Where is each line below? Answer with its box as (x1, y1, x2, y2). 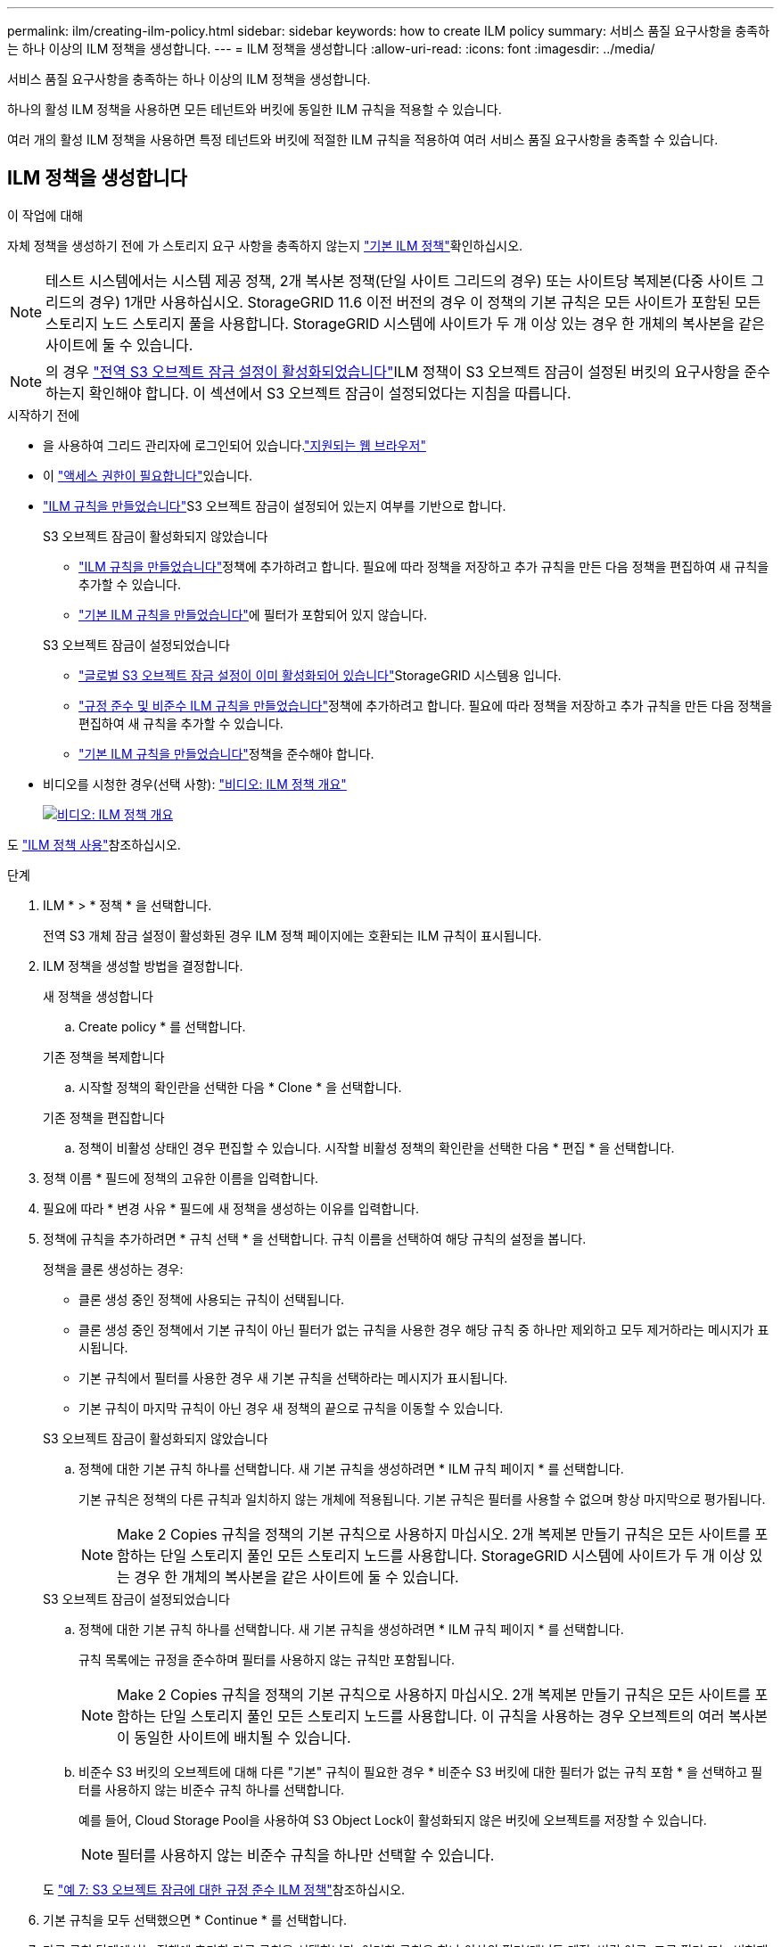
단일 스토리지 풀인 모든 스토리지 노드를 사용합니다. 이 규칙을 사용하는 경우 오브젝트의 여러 (160, 1706, 725, 1725)
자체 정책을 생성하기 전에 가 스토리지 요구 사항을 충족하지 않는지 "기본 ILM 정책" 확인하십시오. (7, 237, 523, 253)
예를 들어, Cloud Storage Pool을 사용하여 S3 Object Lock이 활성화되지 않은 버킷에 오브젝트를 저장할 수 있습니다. (78, 1811, 707, 1828)
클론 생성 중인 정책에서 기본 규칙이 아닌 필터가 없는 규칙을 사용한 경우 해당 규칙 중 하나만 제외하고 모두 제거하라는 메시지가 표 (78, 1321, 769, 1337)
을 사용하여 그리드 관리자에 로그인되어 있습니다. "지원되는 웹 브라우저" (43, 437, 426, 453)
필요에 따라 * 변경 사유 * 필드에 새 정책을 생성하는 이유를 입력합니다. (43, 1200, 420, 1216)
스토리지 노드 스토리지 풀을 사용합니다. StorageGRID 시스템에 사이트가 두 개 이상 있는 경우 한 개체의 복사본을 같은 (45, 314, 765, 333)
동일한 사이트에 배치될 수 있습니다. (134, 1728, 351, 1746)
